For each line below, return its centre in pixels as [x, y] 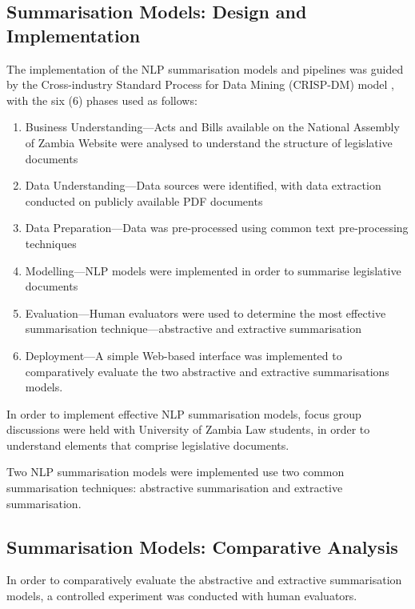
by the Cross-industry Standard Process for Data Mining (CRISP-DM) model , [201, 84]
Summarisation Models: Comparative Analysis [202, 546]
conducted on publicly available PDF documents [144, 200]
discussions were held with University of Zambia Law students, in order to [188, 429]
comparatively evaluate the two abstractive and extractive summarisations [207, 371]
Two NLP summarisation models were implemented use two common [176, 472]
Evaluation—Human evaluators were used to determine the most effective [206, 313]
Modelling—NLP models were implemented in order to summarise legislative [213, 270]
